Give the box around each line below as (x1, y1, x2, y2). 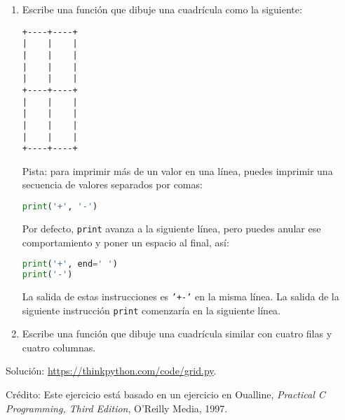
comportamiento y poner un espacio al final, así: (22, 234, 229, 249)
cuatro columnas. (22, 339, 96, 354)
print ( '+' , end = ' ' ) (22, 259, 118, 269)
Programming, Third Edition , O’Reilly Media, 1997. (6, 400, 228, 415)
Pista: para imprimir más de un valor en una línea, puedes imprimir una (22, 163, 333, 178)
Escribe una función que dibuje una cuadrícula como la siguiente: (22, 2, 302, 16)
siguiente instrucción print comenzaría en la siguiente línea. (22, 302, 281, 317)
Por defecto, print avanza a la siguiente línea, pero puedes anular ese (22, 220, 321, 235)
